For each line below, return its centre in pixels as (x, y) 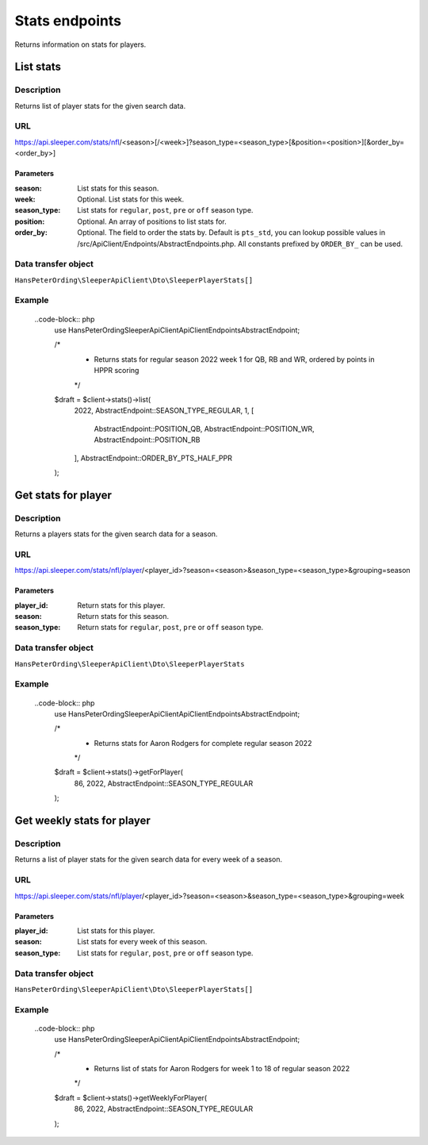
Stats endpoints (68, 21)
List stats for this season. (118, 188)
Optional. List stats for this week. (131, 199)
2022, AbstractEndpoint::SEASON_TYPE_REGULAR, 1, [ (164, 411)
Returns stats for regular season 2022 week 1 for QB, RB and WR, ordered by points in (234, 359)
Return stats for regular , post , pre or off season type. (170, 628)
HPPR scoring (117, 371)
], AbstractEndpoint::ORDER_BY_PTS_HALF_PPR (153, 458)
